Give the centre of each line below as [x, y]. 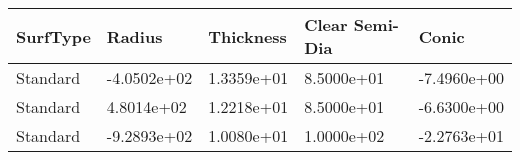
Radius [134, 36]
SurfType [53, 36]
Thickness [247, 36]
